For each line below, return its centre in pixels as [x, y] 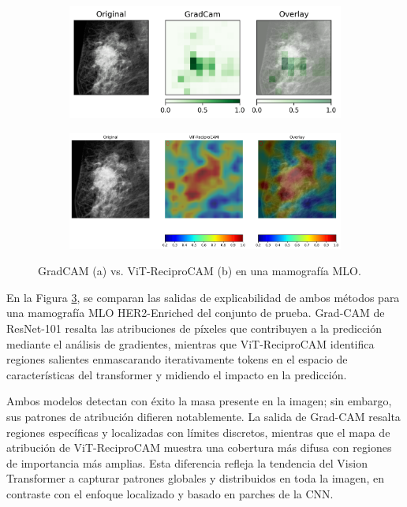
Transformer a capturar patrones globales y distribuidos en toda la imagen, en [196, 478]
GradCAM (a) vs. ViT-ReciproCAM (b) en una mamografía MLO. [200, 271]
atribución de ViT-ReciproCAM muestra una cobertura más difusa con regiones [199, 447]
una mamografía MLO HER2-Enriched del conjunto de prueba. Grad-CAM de [196, 313]
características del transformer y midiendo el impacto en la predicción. [177, 374]
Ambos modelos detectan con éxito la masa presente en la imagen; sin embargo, [199, 401]
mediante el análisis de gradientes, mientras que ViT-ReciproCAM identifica [190, 343]
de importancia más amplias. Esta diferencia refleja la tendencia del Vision [187, 462]
